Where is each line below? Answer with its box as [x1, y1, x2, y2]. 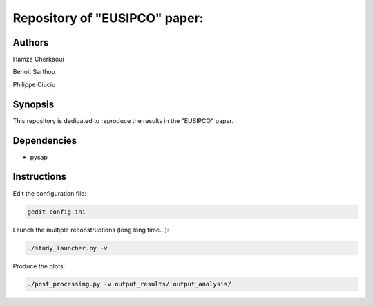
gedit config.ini [27, 207, 86, 216]
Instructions [12, 171, 67, 183]
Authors [12, 37, 49, 48]
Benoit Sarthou [12, 68, 55, 76]
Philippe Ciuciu [12, 80, 56, 89]
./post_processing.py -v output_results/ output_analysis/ [27, 280, 231, 288]
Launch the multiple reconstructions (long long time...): [12, 225, 169, 234]
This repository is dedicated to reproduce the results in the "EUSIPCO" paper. [12, 116, 234, 124]
